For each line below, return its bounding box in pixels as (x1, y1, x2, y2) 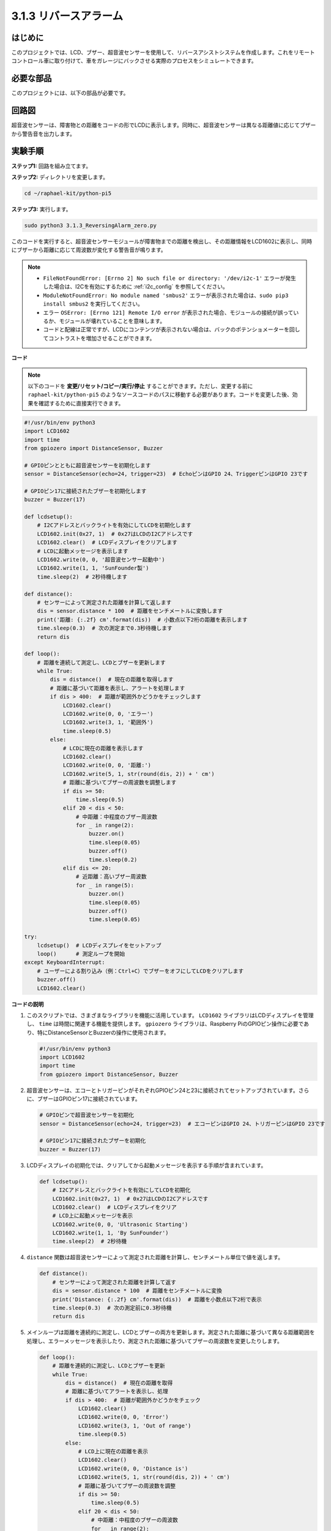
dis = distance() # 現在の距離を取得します (50, 676, 174, 683)
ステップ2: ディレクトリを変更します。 (11, 173, 109, 181)
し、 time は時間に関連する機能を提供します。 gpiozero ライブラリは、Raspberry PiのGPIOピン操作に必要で (26, 1020, 304, 1028)
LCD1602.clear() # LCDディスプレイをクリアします (37, 539, 177, 546)
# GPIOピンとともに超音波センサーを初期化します (24, 462, 151, 468)
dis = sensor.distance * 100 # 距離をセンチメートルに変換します (37, 608, 223, 615)
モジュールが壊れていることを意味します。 (59, 317, 165, 325)
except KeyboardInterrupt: (24, 959, 105, 966)
